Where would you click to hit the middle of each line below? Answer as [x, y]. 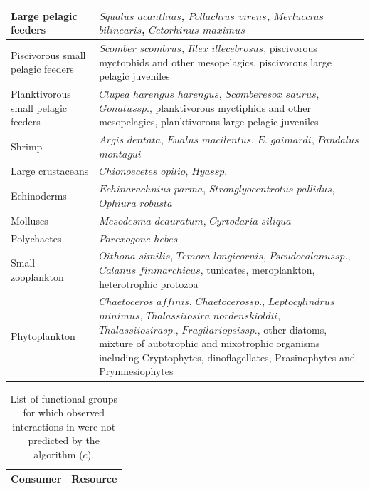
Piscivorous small [48, 55]
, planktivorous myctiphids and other [230, 107]
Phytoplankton [43, 336]
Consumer [36, 479]
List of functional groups [64, 398]
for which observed [64, 412]
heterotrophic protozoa [149, 283]
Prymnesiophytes [136, 371]
